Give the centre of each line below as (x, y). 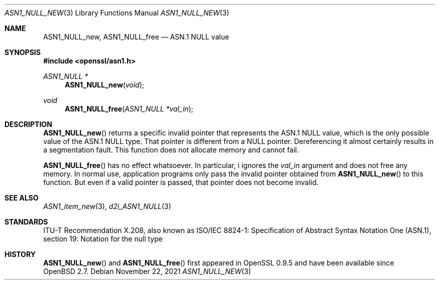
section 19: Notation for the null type (103, 239)
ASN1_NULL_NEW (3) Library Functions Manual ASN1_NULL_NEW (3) (117, 13)
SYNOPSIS (23, 52)
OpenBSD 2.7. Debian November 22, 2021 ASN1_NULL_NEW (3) (147, 271)
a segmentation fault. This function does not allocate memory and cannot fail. (171, 150)
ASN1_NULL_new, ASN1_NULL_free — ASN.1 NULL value (136, 37)
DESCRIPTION (29, 124)
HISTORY (20, 254)
